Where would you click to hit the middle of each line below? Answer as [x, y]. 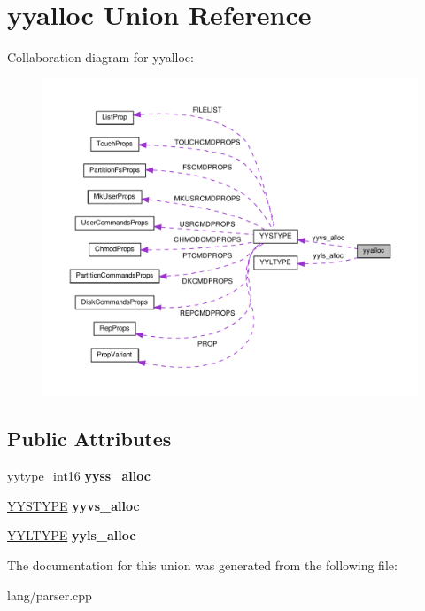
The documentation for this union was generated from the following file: [202, 565]
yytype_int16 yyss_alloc [79, 476]
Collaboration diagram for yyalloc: [100, 57]
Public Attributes [89, 439]
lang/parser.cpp [50, 595]
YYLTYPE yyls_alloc [72, 535]
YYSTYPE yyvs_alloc [73, 505]
